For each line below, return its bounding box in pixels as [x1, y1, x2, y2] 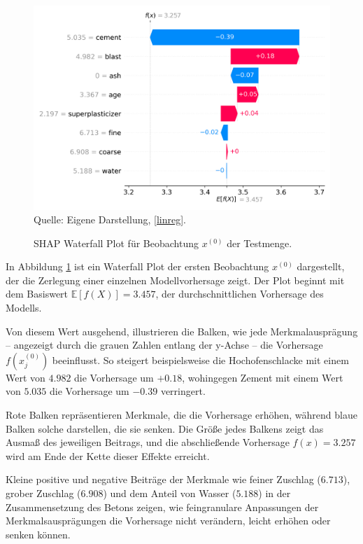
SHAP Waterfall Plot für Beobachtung [34, 235, 199, 250]
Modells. [6, 300, 42, 315]
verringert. [160, 384, 206, 398]
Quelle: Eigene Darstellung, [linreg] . [34, 212, 186, 227]
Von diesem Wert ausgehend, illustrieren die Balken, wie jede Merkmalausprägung [6, 323, 358, 338]
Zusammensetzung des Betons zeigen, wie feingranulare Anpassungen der [6, 499, 319, 514]
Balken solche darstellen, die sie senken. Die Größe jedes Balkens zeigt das [6, 421, 324, 435]
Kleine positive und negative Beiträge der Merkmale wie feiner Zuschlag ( [6, 472, 321, 487]
